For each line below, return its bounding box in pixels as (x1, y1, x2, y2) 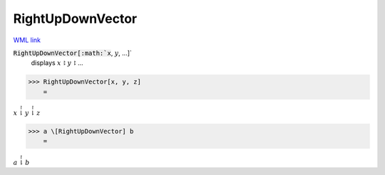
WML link (13, 36, 41, 44)
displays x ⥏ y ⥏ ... (31, 59, 83, 67)
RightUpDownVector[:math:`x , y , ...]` (13, 49, 132, 57)
